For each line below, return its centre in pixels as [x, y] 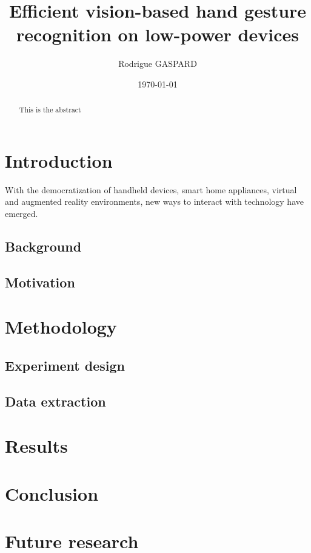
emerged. [22, 214]
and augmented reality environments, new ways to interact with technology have [154, 201]
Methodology [61, 327]
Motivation [40, 282]
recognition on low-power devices [158, 34]
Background [43, 246]
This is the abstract [50, 110]
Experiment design [65, 365]
